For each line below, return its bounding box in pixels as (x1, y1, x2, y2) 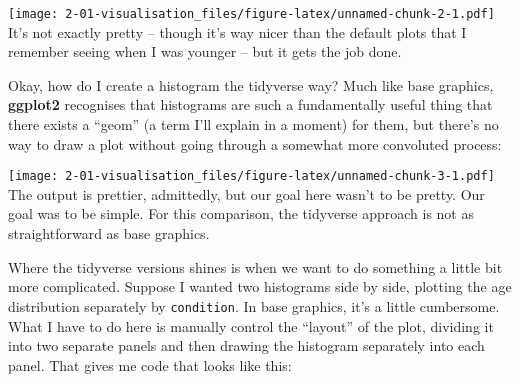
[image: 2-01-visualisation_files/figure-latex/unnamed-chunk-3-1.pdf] (8, 169, 495, 184)
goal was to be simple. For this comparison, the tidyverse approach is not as (8, 203, 474, 224)
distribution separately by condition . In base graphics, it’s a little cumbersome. (8, 295, 500, 316)
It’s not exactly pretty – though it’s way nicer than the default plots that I (8, 21, 467, 42)
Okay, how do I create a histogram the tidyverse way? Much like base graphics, (8, 74, 494, 95)
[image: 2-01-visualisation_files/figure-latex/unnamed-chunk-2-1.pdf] (8, 7, 495, 21)
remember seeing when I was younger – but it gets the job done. (8, 41, 402, 62)
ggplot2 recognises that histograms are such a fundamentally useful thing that (8, 94, 493, 115)
